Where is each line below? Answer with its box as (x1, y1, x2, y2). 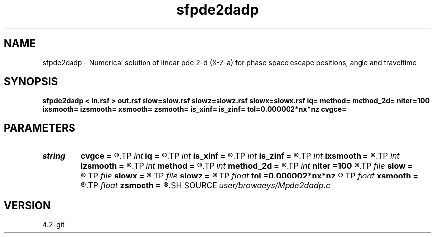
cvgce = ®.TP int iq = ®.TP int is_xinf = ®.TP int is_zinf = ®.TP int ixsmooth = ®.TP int (80, 151, 400, 161)
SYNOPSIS (4, 75, 58, 88)
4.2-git (42, 220, 65, 229)
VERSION (4, 199, 51, 212)
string (42, 151, 66, 161)
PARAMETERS (4, 121, 75, 134)
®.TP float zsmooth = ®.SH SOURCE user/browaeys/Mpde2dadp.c (80, 180, 331, 191)
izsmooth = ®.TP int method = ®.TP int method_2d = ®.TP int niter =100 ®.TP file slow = (80, 161, 413, 171)
